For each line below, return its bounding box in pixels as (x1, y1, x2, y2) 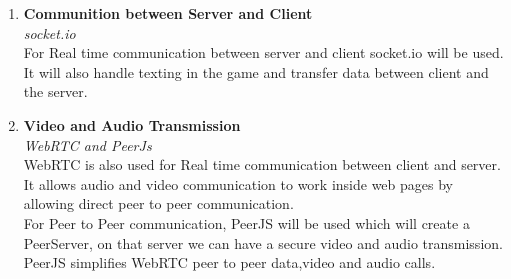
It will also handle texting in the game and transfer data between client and (23, 61, 489, 82)
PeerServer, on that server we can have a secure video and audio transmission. (23, 232, 503, 253)
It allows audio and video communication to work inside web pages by (23, 173, 453, 194)
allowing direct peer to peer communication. (23, 193, 294, 214)
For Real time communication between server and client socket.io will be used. (23, 42, 504, 63)
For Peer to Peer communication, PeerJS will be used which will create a (23, 212, 470, 233)
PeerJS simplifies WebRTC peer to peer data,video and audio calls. (23, 252, 436, 273)
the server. (23, 81, 88, 102)
